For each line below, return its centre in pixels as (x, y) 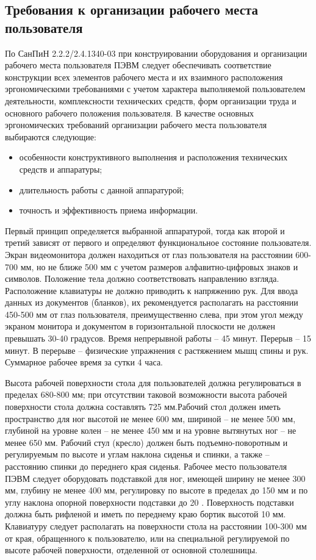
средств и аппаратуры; (61, 169)
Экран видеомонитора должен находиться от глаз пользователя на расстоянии (149, 254)
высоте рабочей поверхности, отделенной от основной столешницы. (131, 550)
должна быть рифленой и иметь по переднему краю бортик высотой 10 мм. (145, 514)
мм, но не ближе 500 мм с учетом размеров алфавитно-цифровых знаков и (159, 266)
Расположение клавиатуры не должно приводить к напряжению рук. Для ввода (152, 290)
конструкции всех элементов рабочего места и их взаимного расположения (144, 77)
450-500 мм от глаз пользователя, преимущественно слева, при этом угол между (154, 314)
